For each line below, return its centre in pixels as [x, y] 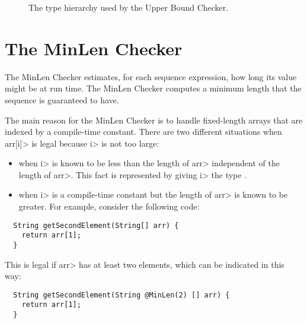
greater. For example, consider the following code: [109, 206]
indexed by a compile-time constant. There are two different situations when [143, 132]
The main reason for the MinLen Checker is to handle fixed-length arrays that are [154, 120]
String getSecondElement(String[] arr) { [96, 225]
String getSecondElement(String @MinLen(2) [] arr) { [121, 295]
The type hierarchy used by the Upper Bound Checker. [129, 7]
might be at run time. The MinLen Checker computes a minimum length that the [153, 88]
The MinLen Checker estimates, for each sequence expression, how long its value [151, 76]
